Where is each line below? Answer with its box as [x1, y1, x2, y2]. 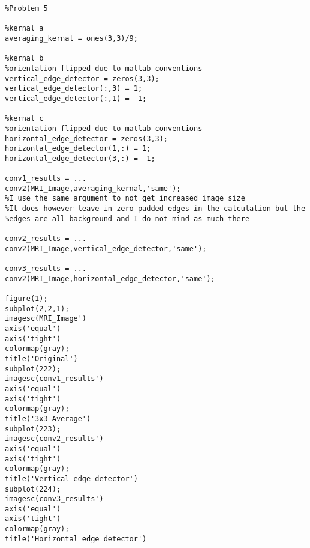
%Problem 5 [5, 4, 48, 13]
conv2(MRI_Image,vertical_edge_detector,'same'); [5, 244, 207, 253]
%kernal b [5, 54, 44, 63]
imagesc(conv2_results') [5, 434, 104, 443]
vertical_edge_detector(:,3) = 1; [5, 84, 143, 93]
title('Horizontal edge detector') [5, 534, 147, 543]
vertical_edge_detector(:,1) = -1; [5, 94, 147, 103]
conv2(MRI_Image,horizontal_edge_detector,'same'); [5, 274, 215, 283]
